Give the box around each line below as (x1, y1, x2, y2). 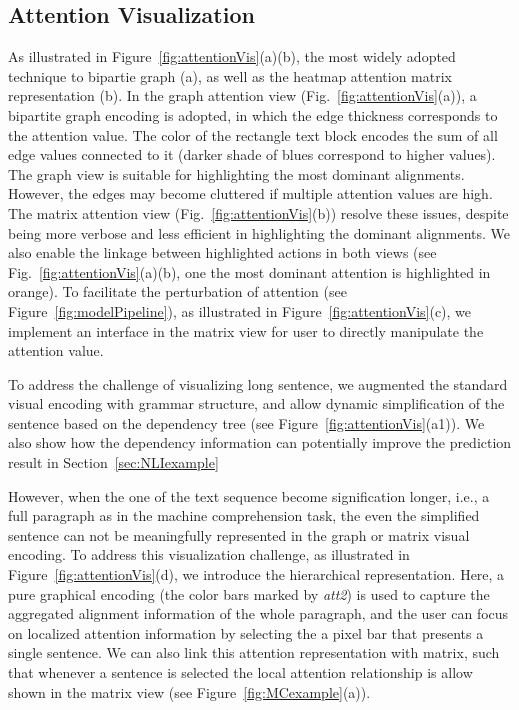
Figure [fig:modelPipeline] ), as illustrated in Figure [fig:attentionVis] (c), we (8, 300, 472, 321)
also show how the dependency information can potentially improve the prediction (8, 432, 512, 453)
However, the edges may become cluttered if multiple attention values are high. (8, 183, 493, 204)
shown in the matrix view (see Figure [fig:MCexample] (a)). (8, 681, 371, 702)
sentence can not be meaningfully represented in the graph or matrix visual (8, 524, 470, 545)
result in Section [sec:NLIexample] (8, 452, 219, 473)
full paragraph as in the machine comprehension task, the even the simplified (8, 505, 480, 526)
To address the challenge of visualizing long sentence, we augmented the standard (8, 373, 508, 394)
